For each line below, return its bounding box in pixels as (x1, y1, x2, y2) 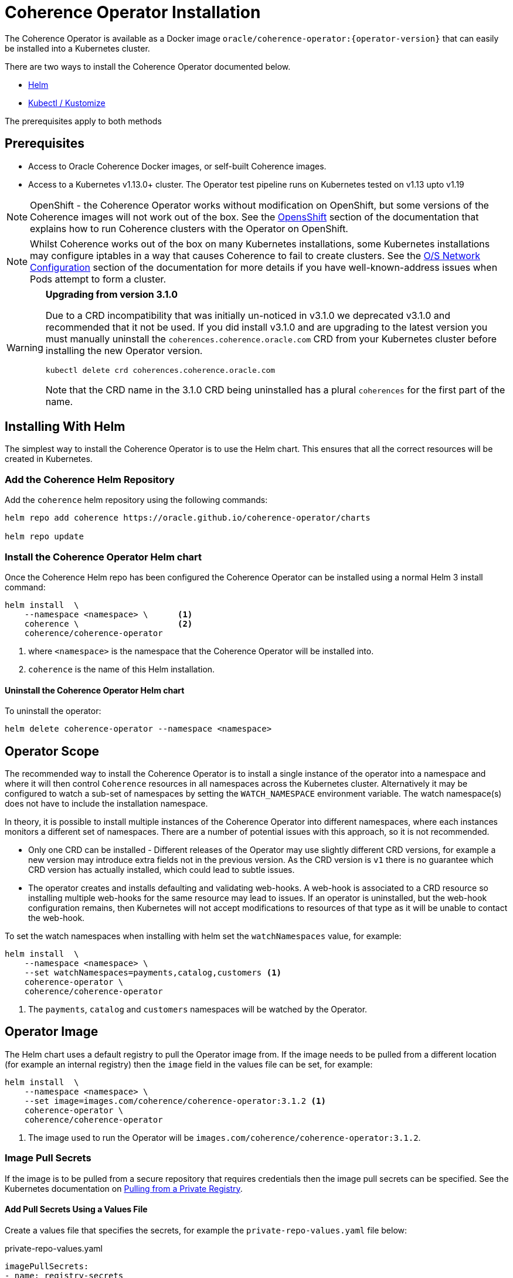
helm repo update (5, 532, 84, 542)
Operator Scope (5, 743, 100, 759)
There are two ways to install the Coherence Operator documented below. (5, 61, 291, 72)
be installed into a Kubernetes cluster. (5, 43, 150, 53)
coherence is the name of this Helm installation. (28, 664, 215, 674)
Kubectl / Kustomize (28, 97, 106, 108)
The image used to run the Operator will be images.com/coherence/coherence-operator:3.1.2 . (28, 1132, 421, 1143)
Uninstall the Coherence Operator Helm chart (5, 685, 185, 695)
